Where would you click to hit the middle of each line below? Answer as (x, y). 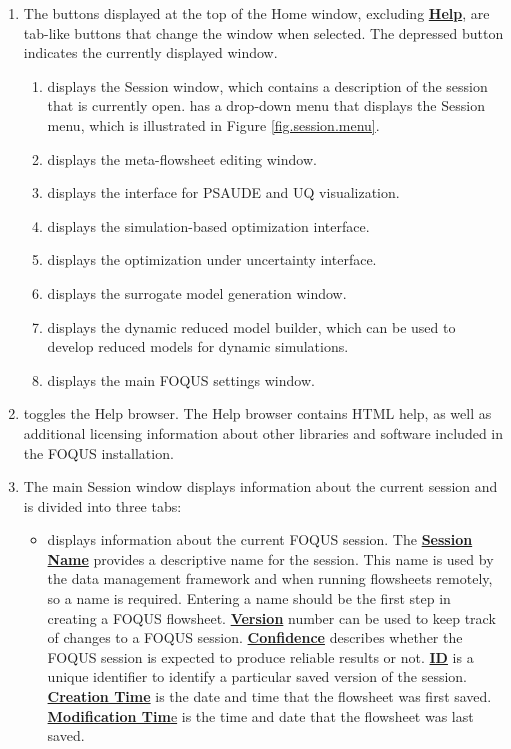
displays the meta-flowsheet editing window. (182, 158)
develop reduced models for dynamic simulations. (198, 346)
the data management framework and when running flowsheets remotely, (270, 578)
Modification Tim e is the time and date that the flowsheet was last (260, 715)
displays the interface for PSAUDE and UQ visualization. (223, 192)
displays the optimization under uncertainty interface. (212, 259)
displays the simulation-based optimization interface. (208, 225)
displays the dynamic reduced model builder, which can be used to (251, 326)
